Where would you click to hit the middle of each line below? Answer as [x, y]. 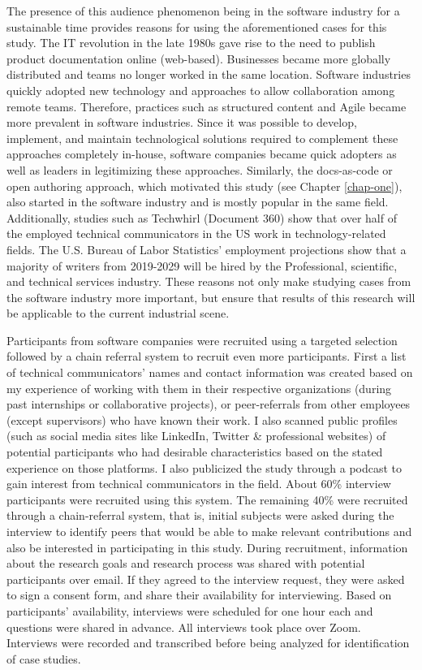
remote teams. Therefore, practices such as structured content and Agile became [207, 106]
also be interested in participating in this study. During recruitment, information [207, 547]
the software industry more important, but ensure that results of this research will [211, 297]
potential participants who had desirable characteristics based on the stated [195, 452]
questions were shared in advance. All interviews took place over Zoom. [184, 627]
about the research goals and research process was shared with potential [186, 563]
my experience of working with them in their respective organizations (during [199, 388]
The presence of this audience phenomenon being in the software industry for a [203, 11]
